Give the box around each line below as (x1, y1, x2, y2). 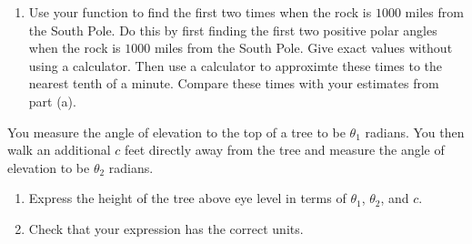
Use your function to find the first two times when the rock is (28, 3, 372, 21)
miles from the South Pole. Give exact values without (154, 38, 453, 57)
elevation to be (7, 158, 90, 177)
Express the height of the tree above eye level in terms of (28, 188, 346, 208)
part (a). (28, 91, 76, 110)
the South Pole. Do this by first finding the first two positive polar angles (28, 20, 437, 39)
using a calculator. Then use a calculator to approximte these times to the (28, 56, 443, 75)
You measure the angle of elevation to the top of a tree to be (7, 122, 346, 141)
